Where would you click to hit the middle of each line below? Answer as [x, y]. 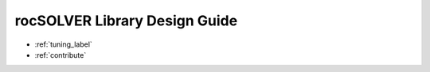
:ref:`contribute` [61, 55]
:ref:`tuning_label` [64, 44]
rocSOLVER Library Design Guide [126, 21]
